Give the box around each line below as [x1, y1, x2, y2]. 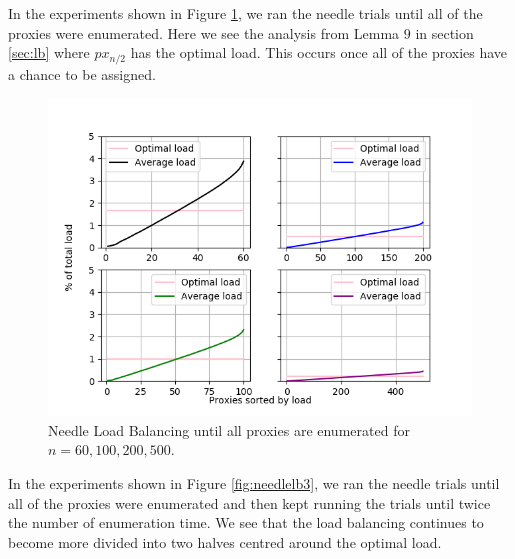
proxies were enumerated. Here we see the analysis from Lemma [8, 22, 400, 43]
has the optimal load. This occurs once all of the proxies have [130, 42, 508, 63]
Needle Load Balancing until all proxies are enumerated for [48, 419, 410, 440]
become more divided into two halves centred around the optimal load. [8, 531, 442, 552]
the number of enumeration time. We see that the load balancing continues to [8, 512, 484, 533]
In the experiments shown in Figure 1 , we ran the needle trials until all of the [8, 3, 483, 23]
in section [415, 22, 474, 43]
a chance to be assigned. [8, 63, 156, 84]
